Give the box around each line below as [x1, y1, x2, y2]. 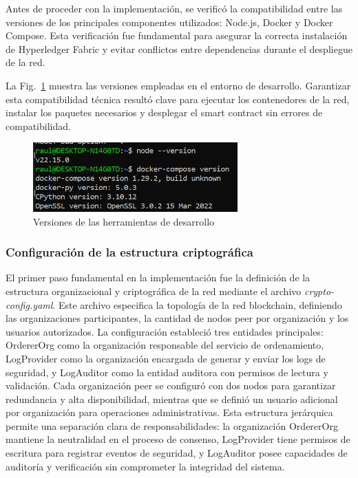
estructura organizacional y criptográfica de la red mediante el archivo [6, 283, 302, 298]
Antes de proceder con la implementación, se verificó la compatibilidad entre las [6, 1, 343, 15]
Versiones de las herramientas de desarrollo [33, 214, 215, 228]
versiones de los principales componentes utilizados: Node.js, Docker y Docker [6, 14, 333, 29]
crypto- [304, 283, 335, 298]
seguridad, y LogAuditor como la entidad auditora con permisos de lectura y [6, 365, 328, 379]
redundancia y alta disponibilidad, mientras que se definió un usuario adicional [6, 391, 338, 406]
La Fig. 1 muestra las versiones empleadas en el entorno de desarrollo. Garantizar [6, 78, 351, 92]
